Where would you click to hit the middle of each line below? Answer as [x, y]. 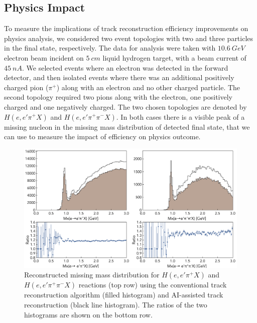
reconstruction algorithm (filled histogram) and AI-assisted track [124, 295]
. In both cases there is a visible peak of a [180, 116]
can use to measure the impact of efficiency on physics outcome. [102, 136]
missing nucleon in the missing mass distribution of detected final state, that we [127, 126]
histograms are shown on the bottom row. [88, 314]
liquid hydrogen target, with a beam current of [174, 57]
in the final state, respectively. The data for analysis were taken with [110, 48]
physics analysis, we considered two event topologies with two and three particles [129, 38]
